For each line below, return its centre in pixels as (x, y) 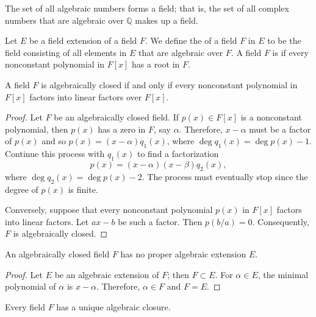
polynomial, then (37, 129)
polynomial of (31, 286)
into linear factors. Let (47, 221)
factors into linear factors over (86, 96)
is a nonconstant (271, 117)
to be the (284, 40)
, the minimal (283, 274)
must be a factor (280, 129)
